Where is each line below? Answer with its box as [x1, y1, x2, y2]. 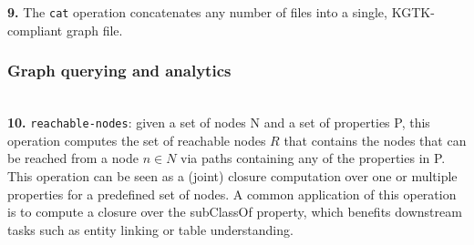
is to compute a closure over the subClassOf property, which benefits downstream [7, 202, 462, 221]
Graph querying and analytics [7, 59, 232, 82]
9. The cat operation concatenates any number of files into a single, [7, 3, 387, 21]
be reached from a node [7, 148, 139, 168]
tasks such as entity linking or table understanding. [7, 219, 294, 239]
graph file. [66, 20, 123, 39]
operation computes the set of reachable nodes [7, 130, 266, 149]
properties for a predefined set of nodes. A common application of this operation [7, 184, 457, 203]
